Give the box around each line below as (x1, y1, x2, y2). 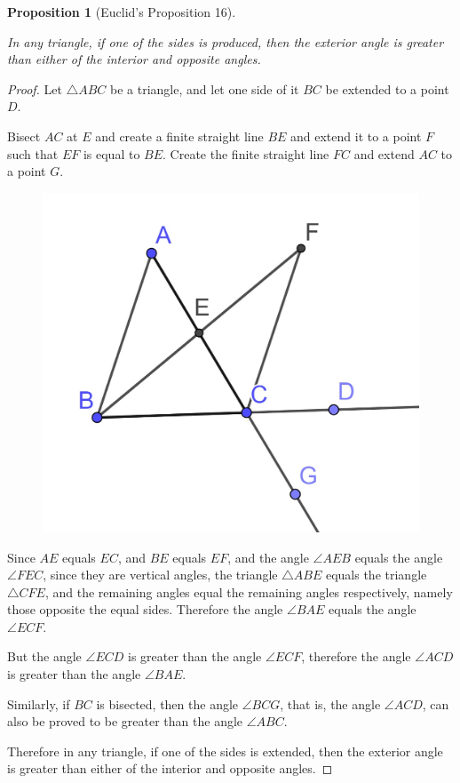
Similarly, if (7, 694, 70, 713)
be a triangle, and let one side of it (110, 79, 299, 98)
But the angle (7, 647, 82, 666)
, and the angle (227, 547, 309, 566)
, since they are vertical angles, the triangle (43, 565, 278, 584)
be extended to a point (325, 79, 449, 98)
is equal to (83, 144, 140, 163)
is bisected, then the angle (96, 694, 239, 713)
